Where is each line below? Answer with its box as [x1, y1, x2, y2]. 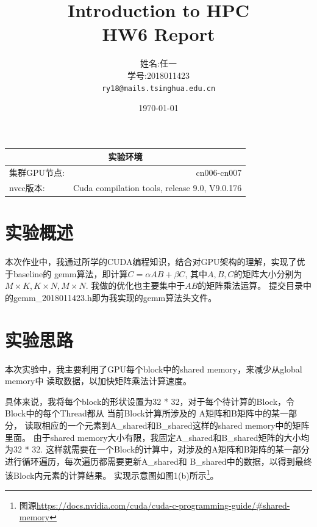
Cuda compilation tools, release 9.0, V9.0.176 [73, 181, 242, 194]
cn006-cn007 [196, 166, 242, 179]
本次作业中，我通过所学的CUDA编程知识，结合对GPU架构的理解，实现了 [5, 255, 297, 268]
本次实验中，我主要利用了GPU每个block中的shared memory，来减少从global [5, 362, 302, 375]
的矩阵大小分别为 [233, 267, 302, 280]
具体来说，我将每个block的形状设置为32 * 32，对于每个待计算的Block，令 [5, 394, 295, 407]
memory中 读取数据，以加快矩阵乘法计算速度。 [5, 374, 192, 387]
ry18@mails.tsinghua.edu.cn [101, 84, 216, 93]
